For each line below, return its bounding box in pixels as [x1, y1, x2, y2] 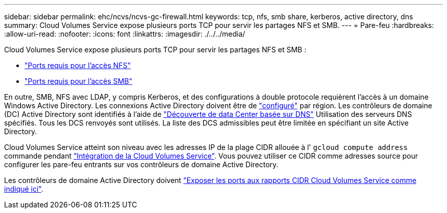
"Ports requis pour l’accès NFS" [24, 61, 131, 70]
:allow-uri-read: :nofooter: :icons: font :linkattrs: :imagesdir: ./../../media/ [4, 29, 245, 38]
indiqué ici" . [4, 185, 43, 193]
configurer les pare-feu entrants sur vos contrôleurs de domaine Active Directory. [4, 160, 279, 169]
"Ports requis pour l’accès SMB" [24, 77, 133, 85]
